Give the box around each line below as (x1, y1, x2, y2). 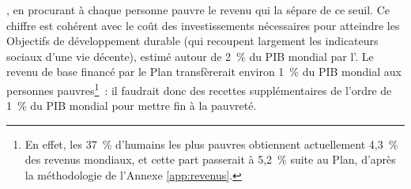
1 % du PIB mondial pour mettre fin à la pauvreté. (6, 97, 257, 114)
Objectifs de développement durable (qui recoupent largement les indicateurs (6, 32, 379, 49)
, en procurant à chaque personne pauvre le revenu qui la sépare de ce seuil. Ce (6, 2, 390, 17)
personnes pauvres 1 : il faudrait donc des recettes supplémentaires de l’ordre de (6, 79, 392, 98)
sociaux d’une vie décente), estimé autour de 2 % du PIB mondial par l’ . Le (6, 47, 374, 64)
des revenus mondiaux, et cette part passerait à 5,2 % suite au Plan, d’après (25, 151, 396, 168)
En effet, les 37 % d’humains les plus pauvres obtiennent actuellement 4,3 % (25, 135, 398, 152)
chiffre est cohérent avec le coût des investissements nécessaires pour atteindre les (6, 17, 400, 33)
